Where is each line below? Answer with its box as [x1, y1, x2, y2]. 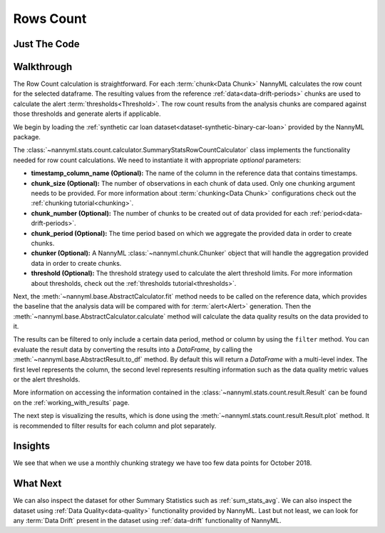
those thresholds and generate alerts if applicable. [13, 109, 161, 118]
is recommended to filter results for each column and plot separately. [13, 422, 217, 430]
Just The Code [13, 38, 80, 50]
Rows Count [13, 11, 87, 26]
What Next [13, 477, 62, 489]
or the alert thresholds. [13, 375, 81, 384]
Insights [13, 440, 51, 452]
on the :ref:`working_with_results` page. [13, 398, 130, 407]
